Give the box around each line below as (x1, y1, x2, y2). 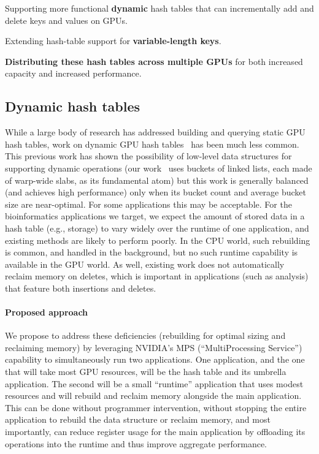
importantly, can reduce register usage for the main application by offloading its (5, 425, 306, 438)
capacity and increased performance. (5, 67, 142, 80)
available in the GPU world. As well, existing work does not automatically (5, 257, 285, 270)
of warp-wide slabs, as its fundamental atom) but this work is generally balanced (5, 173, 309, 186)
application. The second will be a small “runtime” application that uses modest (5, 377, 304, 390)
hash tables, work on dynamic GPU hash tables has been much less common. (5, 137, 299, 150)
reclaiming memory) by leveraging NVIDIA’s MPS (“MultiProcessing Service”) (5, 341, 302, 354)
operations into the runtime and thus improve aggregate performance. (5, 437, 267, 450)
